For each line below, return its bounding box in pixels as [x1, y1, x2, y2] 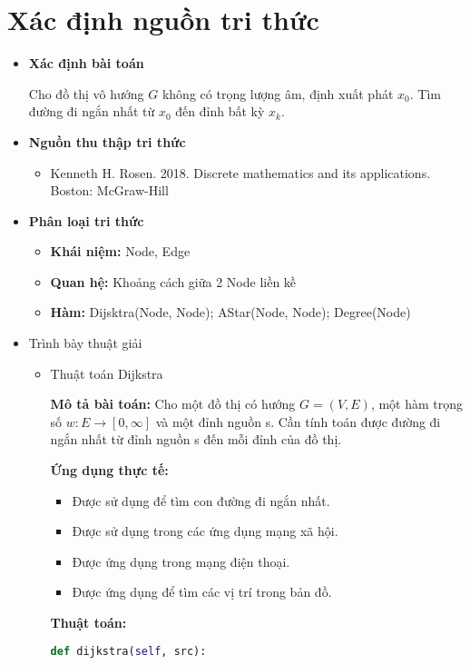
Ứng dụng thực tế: [50, 461, 169, 480]
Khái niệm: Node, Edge [50, 242, 191, 261]
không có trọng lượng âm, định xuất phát [162, 84, 394, 103]
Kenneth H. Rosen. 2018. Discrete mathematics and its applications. [50, 163, 431, 182]
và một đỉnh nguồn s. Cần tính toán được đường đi [155, 412, 441, 431]
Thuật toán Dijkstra [50, 363, 163, 382]
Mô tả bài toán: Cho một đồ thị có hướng [50, 394, 296, 413]
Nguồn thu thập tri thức [28, 132, 186, 151]
